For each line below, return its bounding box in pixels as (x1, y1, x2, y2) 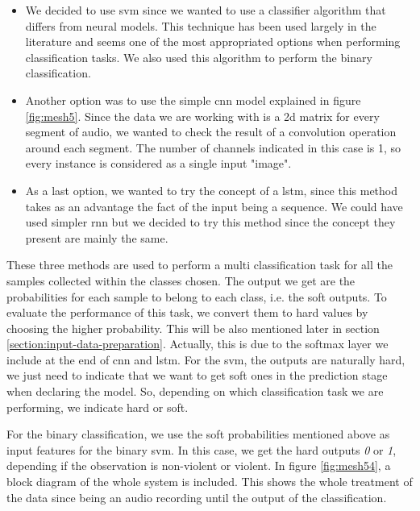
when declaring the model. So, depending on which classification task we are (6, 383, 384, 400)
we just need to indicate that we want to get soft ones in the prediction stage (6, 367, 388, 384)
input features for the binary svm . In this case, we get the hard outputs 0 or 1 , (6, 441, 397, 458)
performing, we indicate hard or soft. (6, 398, 189, 415)
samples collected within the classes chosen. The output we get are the (6, 272, 356, 289)
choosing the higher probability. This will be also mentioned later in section (6, 319, 380, 336)
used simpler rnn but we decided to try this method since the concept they (25, 214, 396, 231)
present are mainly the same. (25, 229, 168, 246)
